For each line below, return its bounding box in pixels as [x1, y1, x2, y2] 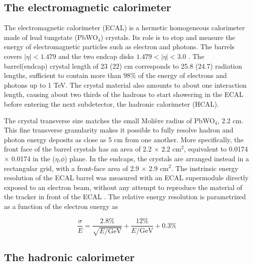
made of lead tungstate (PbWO [4, 32, 98, 42]
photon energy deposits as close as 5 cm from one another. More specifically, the [4, 134, 244, 144]
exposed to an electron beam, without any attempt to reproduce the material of [4, 182, 243, 192]
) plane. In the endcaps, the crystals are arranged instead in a [64, 153, 249, 163]
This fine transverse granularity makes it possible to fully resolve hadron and [4, 125, 234, 135]
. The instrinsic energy [171, 163, 238, 173]
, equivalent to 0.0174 [184, 144, 248, 154]
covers [4, 51, 22, 61]
